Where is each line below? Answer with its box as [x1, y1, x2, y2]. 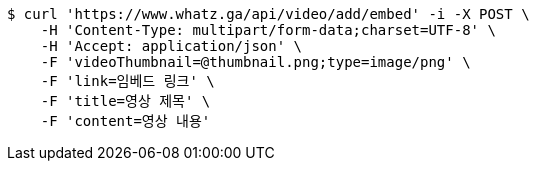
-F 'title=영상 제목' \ [40, 93, 211, 109]
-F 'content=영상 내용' [40, 113, 211, 129]
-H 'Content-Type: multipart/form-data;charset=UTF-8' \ [40, 22, 496, 38]
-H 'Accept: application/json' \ [40, 38, 303, 54]
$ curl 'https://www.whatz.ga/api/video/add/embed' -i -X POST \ [7, 6, 530, 22]
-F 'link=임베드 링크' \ [40, 73, 215, 89]
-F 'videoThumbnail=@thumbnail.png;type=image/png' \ [40, 54, 471, 70]
